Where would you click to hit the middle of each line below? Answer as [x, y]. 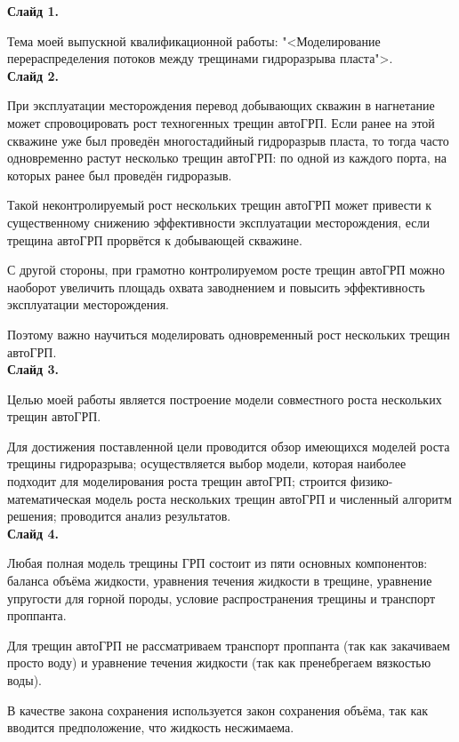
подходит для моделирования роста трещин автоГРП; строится [177, 481]
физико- [372, 481]
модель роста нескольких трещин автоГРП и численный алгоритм [273, 498]
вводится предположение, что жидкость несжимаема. [151, 727]
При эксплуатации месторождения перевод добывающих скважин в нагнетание [221, 105]
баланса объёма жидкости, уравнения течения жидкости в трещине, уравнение [220, 581]
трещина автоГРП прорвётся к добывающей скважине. [155, 239]
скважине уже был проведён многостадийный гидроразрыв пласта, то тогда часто [228, 140]
